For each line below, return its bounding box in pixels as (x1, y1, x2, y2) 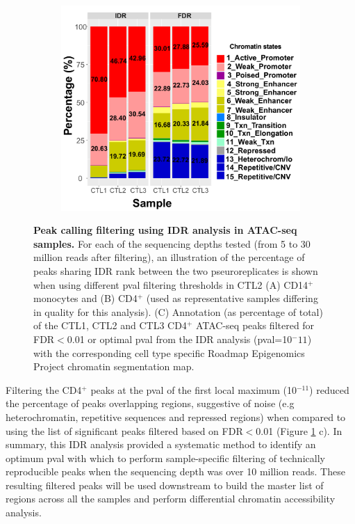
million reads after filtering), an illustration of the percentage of (33, 250, 305, 264)
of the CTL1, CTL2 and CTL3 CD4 (33, 318, 187, 333)
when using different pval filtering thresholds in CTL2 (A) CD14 (33, 277, 308, 292)
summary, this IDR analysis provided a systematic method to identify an (6, 437, 316, 452)
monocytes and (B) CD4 (33, 291, 138, 305)
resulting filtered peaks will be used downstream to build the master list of (6, 477, 324, 492)
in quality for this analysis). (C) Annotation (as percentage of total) (33, 304, 323, 319)
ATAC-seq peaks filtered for (195, 318, 315, 333)
